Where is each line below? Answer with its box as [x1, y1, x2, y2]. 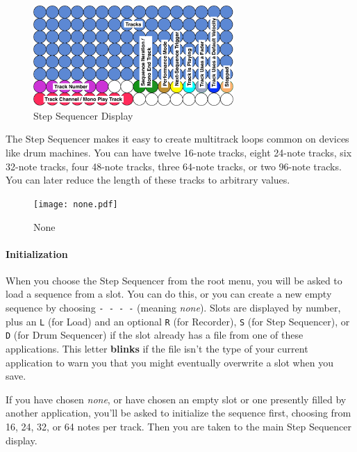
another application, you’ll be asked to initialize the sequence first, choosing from [6, 405, 351, 420]
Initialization [6, 246, 68, 261]
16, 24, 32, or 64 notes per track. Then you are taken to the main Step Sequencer [6, 419, 352, 434]
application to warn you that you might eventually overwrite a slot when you [6, 355, 333, 369]
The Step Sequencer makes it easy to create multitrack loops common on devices [6, 131, 349, 146]
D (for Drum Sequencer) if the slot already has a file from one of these [6, 328, 304, 342]
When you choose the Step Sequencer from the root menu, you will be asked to [6, 273, 342, 287]
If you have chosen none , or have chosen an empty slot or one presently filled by [6, 392, 347, 406]
